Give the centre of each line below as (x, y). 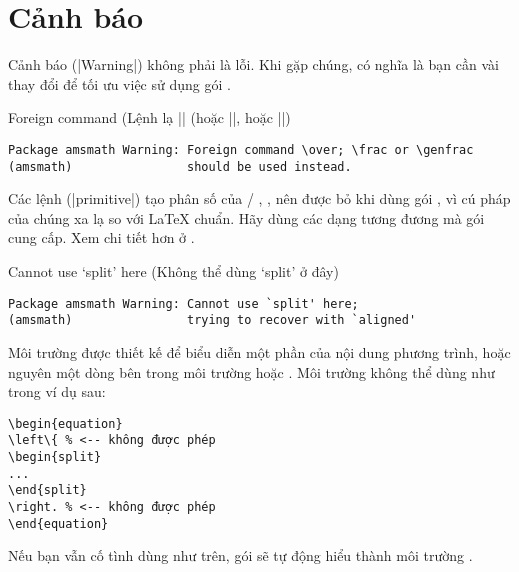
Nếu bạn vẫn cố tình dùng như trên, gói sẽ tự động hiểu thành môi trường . (240, 555)
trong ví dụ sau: (57, 391)
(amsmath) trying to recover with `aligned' (212, 320)
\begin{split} (55, 457)
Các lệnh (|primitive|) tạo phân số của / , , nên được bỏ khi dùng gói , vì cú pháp (259, 198)
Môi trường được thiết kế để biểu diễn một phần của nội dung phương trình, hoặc (259, 351)
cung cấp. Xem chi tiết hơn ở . (101, 237)
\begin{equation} (65, 423)
